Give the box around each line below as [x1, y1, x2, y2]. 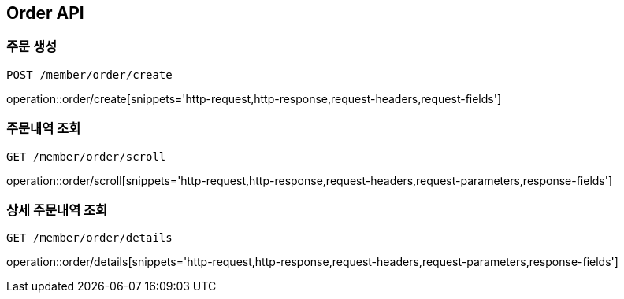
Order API [6, 3, 84, 23]
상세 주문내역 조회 [6, 201, 108, 218]
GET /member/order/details [6, 231, 173, 245]
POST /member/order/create [6, 68, 173, 81]
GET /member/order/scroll [6, 149, 166, 163]
